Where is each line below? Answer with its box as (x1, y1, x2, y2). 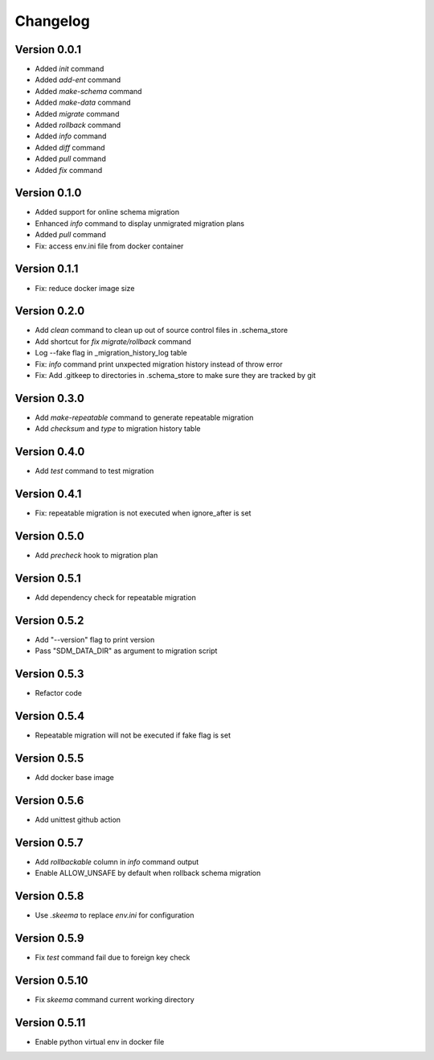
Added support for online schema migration (35, 207, 180, 217)
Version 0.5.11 (14, 1016, 86, 1029)
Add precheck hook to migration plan (35, 551, 158, 561)
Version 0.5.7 (14, 836, 84, 849)
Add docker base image (35, 772, 114, 782)
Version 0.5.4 (14, 709, 85, 723)
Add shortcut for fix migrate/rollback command (35, 336, 192, 346)
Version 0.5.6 (14, 793, 84, 807)
